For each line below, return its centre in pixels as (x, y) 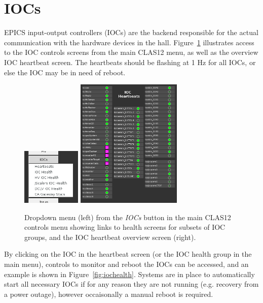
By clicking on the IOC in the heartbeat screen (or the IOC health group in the (128, 254)
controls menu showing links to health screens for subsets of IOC (125, 227)
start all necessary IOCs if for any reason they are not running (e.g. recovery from (131, 284)
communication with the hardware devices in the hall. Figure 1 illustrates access (129, 42)
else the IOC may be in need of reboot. (65, 72)
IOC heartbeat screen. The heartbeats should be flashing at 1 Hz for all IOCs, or (130, 62)
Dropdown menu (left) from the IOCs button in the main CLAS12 (128, 217)
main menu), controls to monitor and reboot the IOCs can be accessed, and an (126, 264)
